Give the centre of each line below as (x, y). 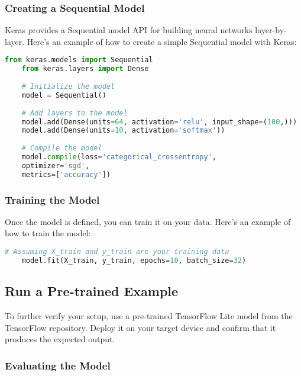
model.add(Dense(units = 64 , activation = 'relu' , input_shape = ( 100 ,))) (159, 122)
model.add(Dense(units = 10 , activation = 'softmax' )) (123, 131)
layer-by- (271, 30)
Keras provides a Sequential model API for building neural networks (129, 30)
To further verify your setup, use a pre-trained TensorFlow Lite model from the (149, 316)
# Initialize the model (68, 87)
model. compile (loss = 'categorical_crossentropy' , (119, 157)
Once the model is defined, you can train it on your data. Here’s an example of (148, 221)
